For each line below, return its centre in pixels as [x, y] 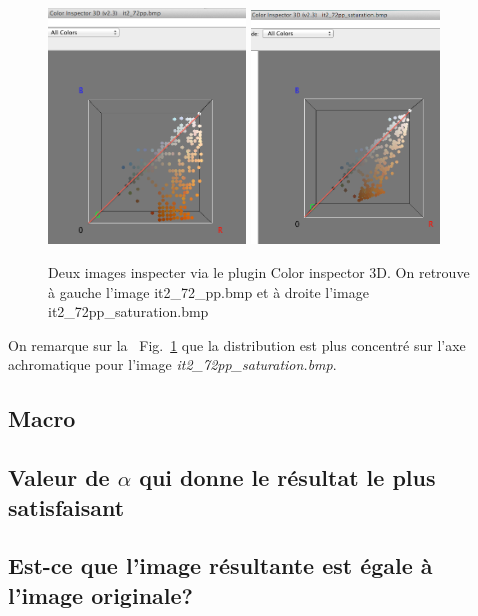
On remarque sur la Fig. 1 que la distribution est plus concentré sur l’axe [237, 344]
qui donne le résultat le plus [287, 477]
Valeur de [59, 477]
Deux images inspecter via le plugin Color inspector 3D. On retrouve [259, 272]
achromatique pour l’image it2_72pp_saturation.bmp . [172, 364]
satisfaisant [66, 506]
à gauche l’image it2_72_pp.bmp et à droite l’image [208, 291]
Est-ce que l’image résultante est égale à [220, 565]
